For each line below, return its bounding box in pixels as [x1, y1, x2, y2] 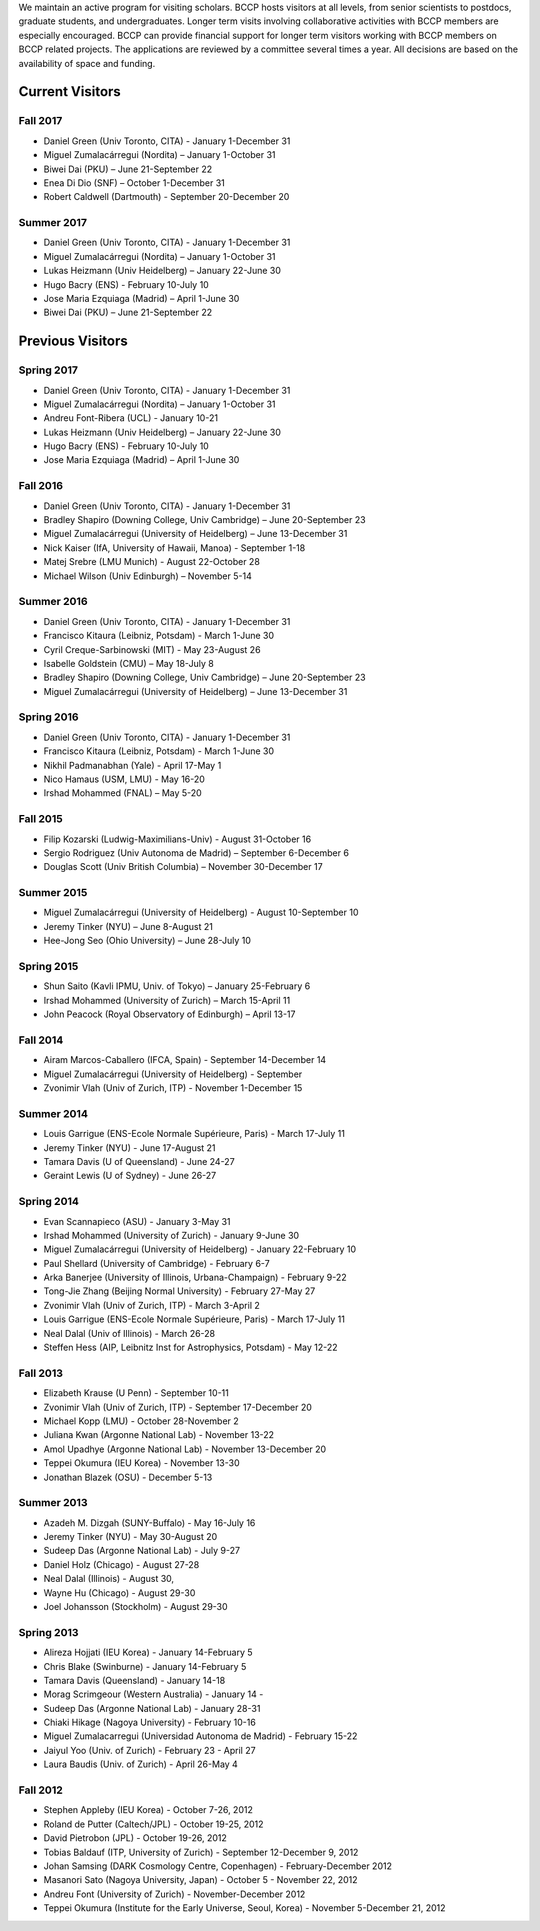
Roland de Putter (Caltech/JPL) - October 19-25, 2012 [43, 1818, 264, 1830]
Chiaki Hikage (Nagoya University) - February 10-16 [43, 1716, 257, 1729]
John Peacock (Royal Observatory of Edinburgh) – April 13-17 [43, 1008, 296, 1020]
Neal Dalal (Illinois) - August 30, [43, 1573, 175, 1585]
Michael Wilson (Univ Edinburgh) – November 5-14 [43, 570, 252, 582]
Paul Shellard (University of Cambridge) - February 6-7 [43, 1257, 270, 1269]
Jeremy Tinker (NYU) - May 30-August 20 [43, 1531, 218, 1543]
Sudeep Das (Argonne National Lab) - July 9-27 [43, 1545, 240, 1557]
